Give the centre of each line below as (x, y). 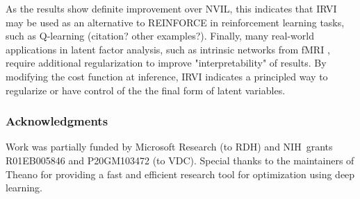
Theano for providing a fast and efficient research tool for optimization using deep (180, 174)
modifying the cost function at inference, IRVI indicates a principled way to (167, 76)
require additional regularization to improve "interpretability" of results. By (166, 63)
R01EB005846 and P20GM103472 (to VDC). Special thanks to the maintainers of (180, 160)
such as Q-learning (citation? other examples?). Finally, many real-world (160, 36)
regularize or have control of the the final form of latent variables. (146, 90)
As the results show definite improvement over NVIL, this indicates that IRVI (171, 8)
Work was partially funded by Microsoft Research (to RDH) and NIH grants (169, 147)
